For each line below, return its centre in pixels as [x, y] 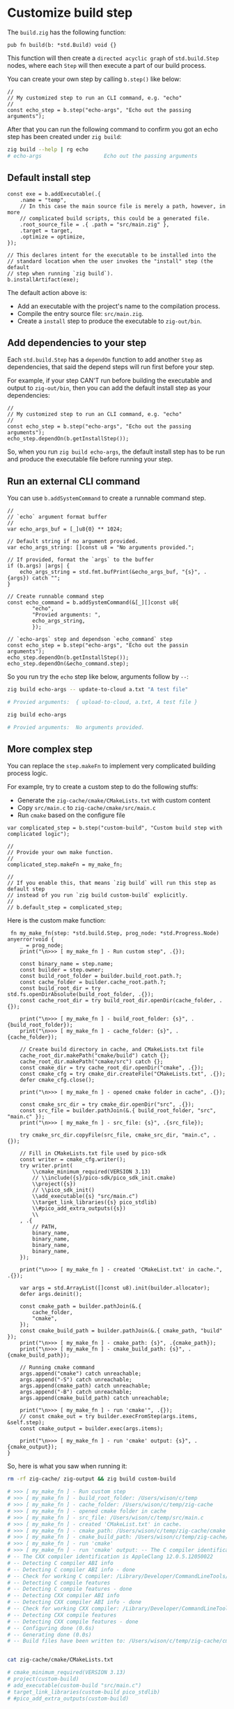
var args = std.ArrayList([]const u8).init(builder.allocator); [115, 1288]
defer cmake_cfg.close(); [57, 1080]
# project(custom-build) [43, 1679]
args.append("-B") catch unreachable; [76, 1392]
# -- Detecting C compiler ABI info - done [71, 1570]
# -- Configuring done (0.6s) [51, 1628]
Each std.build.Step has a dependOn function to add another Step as [105, 360]
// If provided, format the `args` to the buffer [81, 560]
